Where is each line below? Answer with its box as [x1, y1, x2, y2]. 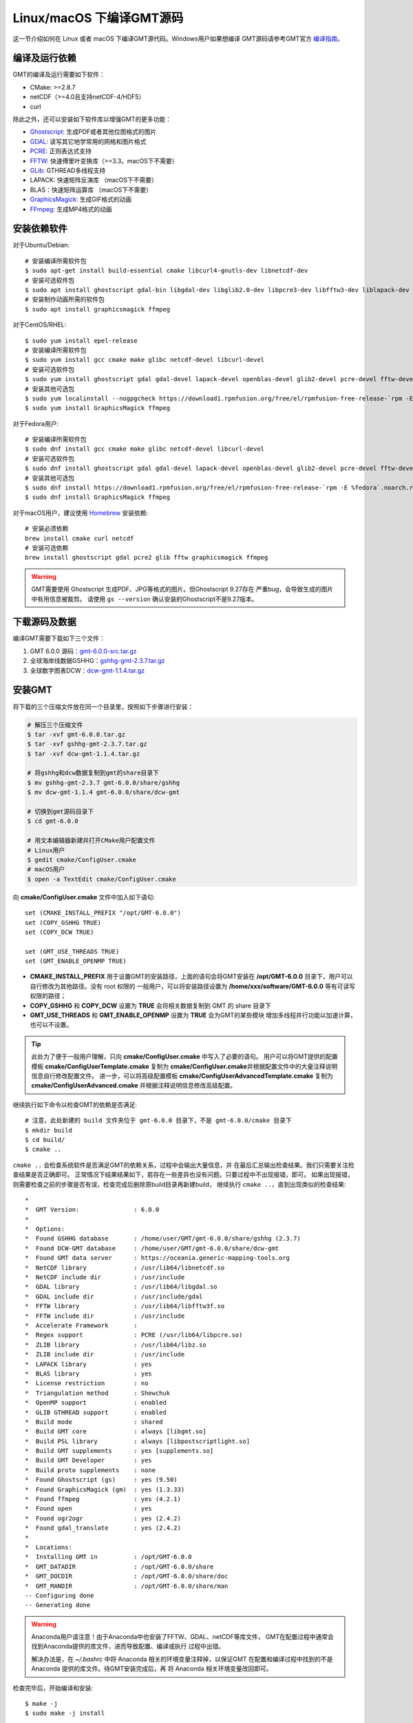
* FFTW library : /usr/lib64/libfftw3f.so [25, 1303, 225, 1310]
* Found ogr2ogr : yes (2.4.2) [25, 1514, 182, 1522]
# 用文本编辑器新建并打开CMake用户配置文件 [27, 837, 156, 844]
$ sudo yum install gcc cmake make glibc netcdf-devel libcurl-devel [25, 356, 265, 364]
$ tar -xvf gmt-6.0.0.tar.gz [27, 731, 126, 738]
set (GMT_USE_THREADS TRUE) [25, 948, 120, 955]
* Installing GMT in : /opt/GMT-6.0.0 [25, 1553, 192, 1561]
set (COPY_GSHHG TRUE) [25, 919, 102, 926]
